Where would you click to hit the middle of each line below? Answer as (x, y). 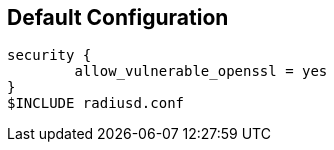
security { (49, 55)
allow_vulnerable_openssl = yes (201, 71)
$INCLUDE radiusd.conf (96, 103)
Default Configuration (118, 17)
